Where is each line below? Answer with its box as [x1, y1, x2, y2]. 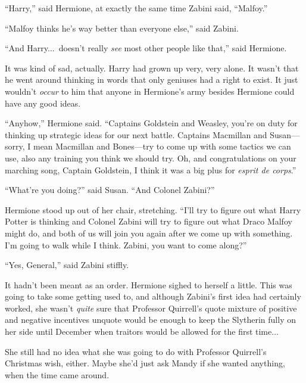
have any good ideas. [5, 96, 81, 109]
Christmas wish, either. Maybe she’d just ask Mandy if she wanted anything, [5, 357, 285, 369]
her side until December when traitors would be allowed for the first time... [5, 325, 279, 338]
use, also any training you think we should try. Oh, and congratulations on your [5, 151, 296, 164]
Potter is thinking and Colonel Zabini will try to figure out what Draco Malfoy [5, 215, 292, 228]
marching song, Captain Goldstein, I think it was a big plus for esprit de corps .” [5, 163, 296, 176]
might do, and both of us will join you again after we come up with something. [5, 226, 293, 239]
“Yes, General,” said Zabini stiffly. [5, 259, 129, 271]
